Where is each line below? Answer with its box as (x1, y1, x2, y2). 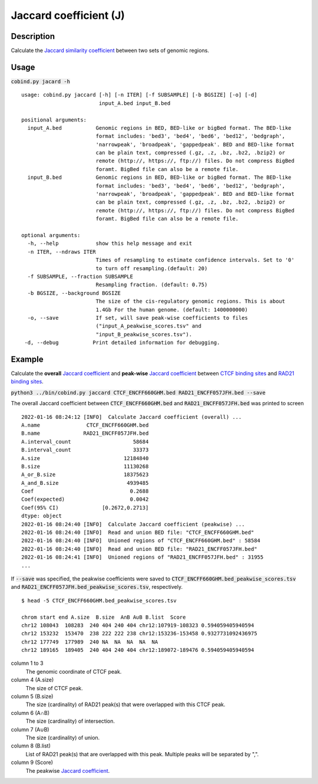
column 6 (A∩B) (11, 709, 50, 716)
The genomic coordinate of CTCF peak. (25, 668, 122, 675)
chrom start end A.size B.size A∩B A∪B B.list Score (21, 614, 186, 621)
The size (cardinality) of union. (25, 734, 100, 741)
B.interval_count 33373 (21, 447, 149, 454)
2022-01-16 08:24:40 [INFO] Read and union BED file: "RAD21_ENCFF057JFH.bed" (21, 546, 257, 552)
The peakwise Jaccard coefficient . (25, 767, 110, 774)
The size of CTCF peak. (25, 684, 84, 691)
